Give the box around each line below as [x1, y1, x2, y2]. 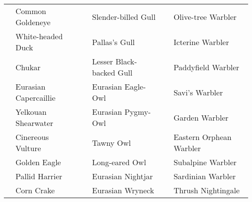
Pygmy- [125, 106, 151, 117]
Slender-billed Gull [92, 11, 156, 22]
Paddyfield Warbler [173, 61, 239, 73]
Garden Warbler [173, 111, 229, 123]
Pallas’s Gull [92, 36, 135, 47]
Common [16, 5, 47, 16]
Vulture [16, 142, 41, 154]
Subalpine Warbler [173, 156, 237, 168]
